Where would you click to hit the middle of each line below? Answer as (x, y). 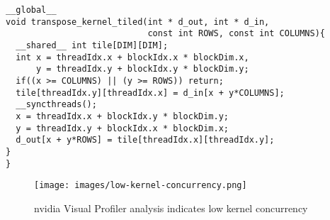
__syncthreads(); (56, 105)
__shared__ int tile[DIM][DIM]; (92, 45)
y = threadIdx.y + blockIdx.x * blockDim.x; (122, 128)
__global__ (31, 10)
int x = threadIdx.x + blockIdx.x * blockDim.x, (132, 57)
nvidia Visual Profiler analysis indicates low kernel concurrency (171, 208)
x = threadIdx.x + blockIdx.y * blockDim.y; (122, 116)
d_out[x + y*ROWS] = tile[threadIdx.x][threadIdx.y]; (145, 140)
